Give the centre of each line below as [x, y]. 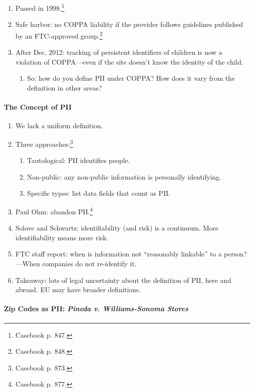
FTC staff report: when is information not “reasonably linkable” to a [118, 254]
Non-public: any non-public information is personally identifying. [124, 176]
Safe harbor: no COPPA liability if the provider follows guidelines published [129, 24]
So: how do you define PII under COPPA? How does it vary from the [131, 78]
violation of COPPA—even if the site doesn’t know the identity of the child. [129, 61]
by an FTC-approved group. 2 [59, 35]
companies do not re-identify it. [89, 263]
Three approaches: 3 [44, 143]
